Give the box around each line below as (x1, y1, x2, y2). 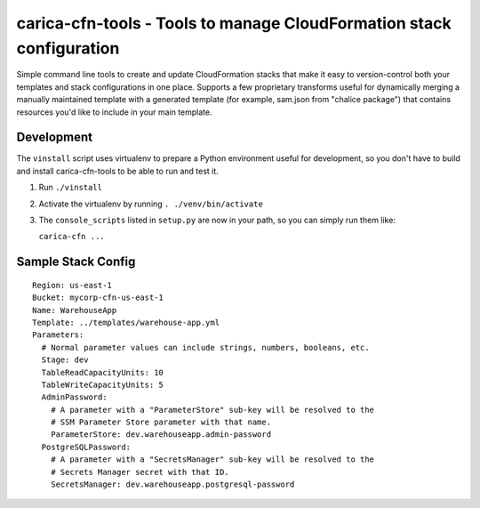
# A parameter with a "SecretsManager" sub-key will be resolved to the (50, 455, 375, 464)
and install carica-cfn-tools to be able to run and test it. (16, 165, 220, 176)
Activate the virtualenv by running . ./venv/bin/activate (38, 198, 264, 209)
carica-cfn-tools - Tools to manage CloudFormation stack (16, 13, 452, 33)
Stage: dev (41, 355, 89, 365)
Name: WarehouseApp (32, 305, 117, 315)
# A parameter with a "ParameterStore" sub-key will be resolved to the (50, 405, 375, 415)
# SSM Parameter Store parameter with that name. (50, 417, 271, 427)
